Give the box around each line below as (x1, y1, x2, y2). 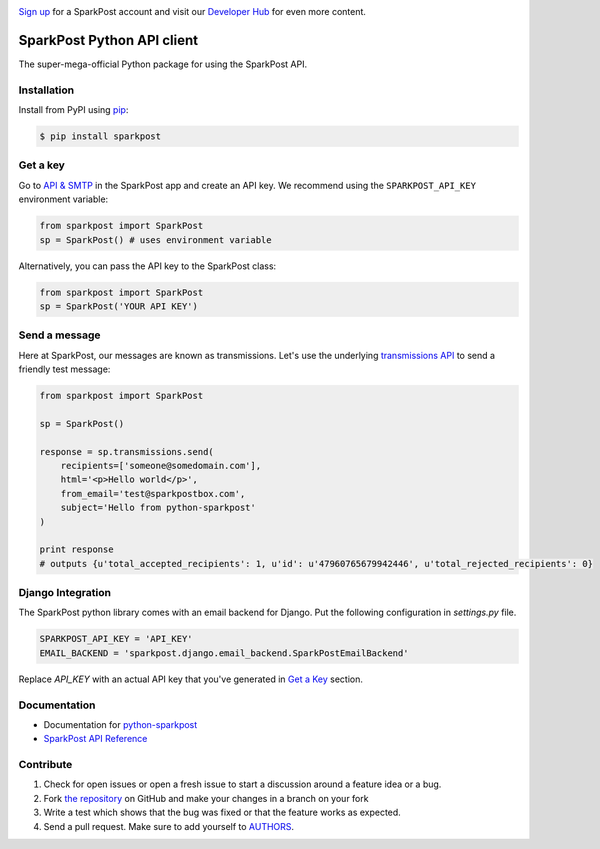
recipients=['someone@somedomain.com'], (60, 460, 262, 471)
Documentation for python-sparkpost (43, 718, 198, 730)
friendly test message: (18, 363, 111, 375)
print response (39, 544, 114, 555)
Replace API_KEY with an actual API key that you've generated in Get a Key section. (18, 673, 364, 685)
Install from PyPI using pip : (18, 104, 129, 116)
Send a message (18, 328, 101, 342)
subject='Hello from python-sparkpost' (60, 502, 257, 514)
